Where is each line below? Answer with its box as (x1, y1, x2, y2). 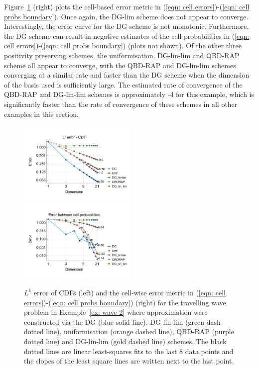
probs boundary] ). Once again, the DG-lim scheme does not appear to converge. (4, 11, 249, 21)
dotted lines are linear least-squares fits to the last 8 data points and (24, 346, 234, 356)
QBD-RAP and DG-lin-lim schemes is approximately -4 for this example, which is (4, 89, 254, 99)
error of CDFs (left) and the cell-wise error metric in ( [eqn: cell (33, 287, 226, 297)
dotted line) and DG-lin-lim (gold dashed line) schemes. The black (24, 336, 227, 346)
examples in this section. (4, 108, 79, 119)
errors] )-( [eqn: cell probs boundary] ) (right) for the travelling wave (24, 297, 226, 307)
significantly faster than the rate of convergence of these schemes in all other (4, 98, 238, 109)
